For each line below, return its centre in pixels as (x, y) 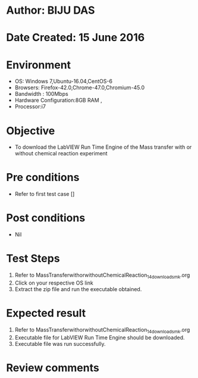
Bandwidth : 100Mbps (41, 94)
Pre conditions (43, 178)
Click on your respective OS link (54, 283)
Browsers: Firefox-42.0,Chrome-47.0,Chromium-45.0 (80, 88)
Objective (31, 131)
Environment (39, 65)
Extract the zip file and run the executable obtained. (78, 289)
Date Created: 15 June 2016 (76, 38)
